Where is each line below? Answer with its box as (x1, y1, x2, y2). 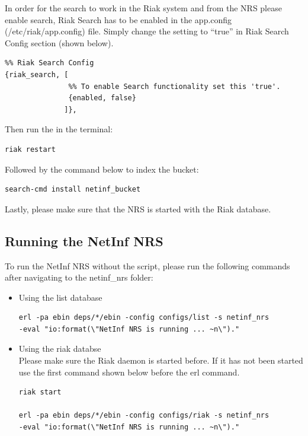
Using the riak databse (18, 342, 101, 355)
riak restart (5, 145, 56, 154)
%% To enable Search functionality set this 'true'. (68, 82, 281, 91)
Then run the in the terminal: (5, 123, 113, 135)
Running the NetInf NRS (5, 231, 163, 250)
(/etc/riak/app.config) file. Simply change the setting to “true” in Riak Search (5, 25, 289, 37)
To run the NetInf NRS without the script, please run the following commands (5, 259, 290, 272)
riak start (18, 388, 62, 397)
